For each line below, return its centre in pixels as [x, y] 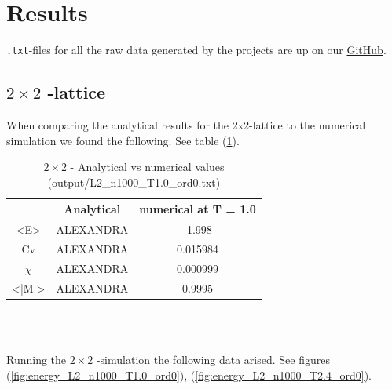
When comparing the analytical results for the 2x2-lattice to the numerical [186, 124]
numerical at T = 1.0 [198, 209]
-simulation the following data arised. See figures [213, 360]
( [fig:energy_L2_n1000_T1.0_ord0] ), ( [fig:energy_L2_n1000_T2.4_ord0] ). [189, 374]
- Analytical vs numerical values [147, 167]
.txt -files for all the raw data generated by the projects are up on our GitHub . [196, 50]
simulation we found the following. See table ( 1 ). [123, 140]
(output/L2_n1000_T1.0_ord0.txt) [134, 182]
